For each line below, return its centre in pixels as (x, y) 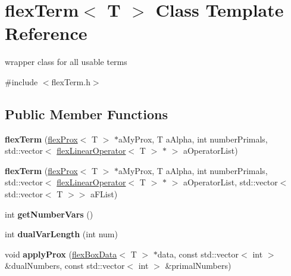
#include (21, 81)
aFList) (104, 194)
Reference (46, 33)
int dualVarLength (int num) (61, 234)
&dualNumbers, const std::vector (65, 266)
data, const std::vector (198, 254)
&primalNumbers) (198, 266)
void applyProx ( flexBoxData (61, 254)
